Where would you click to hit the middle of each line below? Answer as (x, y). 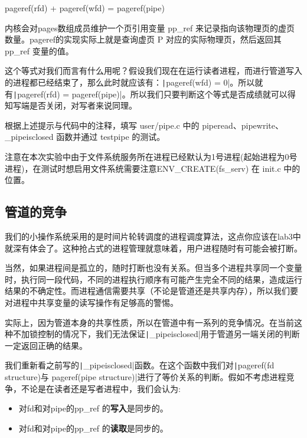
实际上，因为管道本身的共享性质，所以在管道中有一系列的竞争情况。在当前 (149, 322)
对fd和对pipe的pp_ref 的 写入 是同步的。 (93, 408)
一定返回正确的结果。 (46, 345)
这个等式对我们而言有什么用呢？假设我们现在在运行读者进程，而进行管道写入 (153, 71)
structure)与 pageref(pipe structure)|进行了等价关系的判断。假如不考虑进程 (146, 377)
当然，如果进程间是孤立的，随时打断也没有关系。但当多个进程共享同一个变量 (153, 268)
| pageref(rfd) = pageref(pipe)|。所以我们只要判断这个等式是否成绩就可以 (150, 94)
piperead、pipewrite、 (243, 125)
